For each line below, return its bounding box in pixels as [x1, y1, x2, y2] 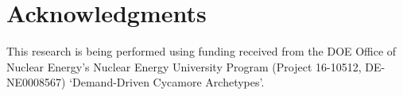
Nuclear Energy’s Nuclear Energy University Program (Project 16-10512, [6, 58, 362, 75]
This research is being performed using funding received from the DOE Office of [6, 43, 397, 60]
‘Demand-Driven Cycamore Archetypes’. [69, 74, 265, 90]
